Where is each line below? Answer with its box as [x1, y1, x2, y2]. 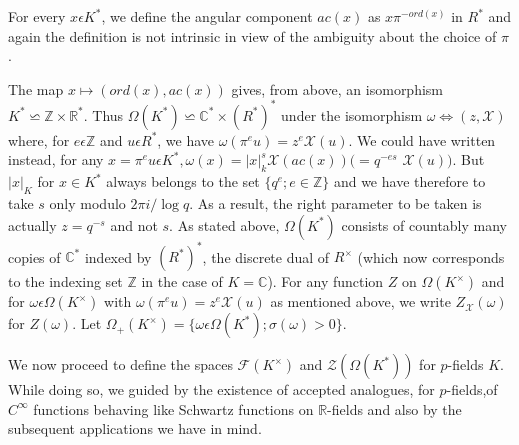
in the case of [141, 271, 223, 292]
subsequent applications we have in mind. [8, 418, 262, 439]
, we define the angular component [101, 6, 313, 26]
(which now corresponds [357, 246, 505, 267]
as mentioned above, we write [270, 291, 451, 312]
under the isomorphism [281, 104, 423, 125]
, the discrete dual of [202, 246, 330, 267]
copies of [8, 246, 61, 267]
